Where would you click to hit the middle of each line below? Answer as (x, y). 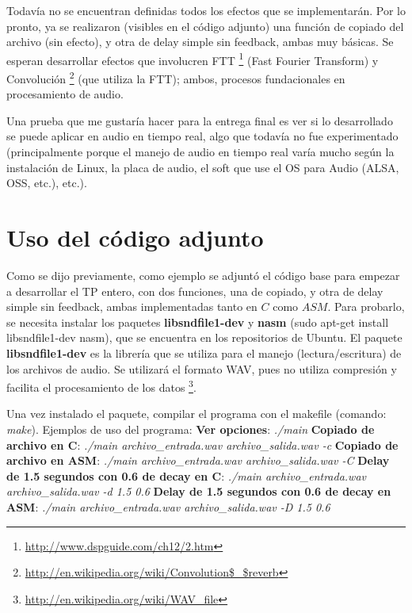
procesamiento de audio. (65, 94)
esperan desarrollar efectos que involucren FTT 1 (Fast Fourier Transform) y (193, 59)
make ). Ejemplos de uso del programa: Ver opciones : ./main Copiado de (191, 429)
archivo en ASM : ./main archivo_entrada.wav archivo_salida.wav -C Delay (198, 460)
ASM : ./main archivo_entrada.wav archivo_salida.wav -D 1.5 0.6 (168, 506)
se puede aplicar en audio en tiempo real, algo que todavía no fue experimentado (202, 136)
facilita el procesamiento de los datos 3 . (101, 386)
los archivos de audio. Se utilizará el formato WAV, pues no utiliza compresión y (202, 368)
